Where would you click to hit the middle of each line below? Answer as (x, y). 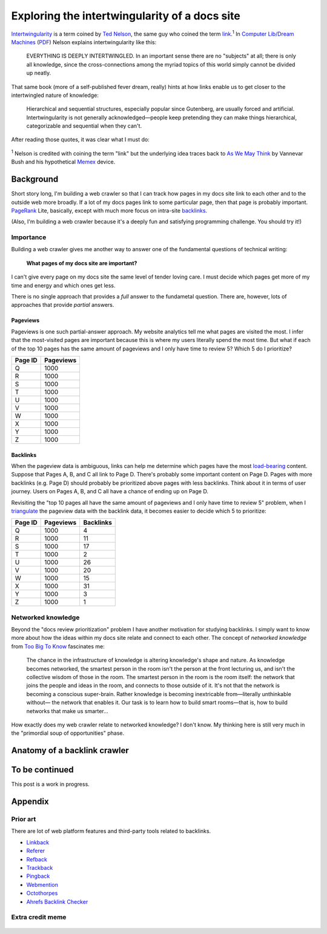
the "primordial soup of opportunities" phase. (68, 733)
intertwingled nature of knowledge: (55, 95)
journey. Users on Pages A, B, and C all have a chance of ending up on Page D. (110, 492)
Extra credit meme (39, 917)
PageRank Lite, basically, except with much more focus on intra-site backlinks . (109, 210)
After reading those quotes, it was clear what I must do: (80, 140)
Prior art (24, 819)
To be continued (42, 770)
